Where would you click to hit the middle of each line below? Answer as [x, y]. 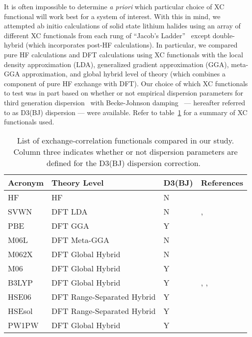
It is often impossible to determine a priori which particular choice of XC [114, 6]
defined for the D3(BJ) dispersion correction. [124, 163]
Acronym [26, 182]
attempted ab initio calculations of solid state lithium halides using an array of [122, 26]
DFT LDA [70, 211]
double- [224, 35]
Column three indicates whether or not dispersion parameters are [126, 151]
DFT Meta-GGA [81, 240]
